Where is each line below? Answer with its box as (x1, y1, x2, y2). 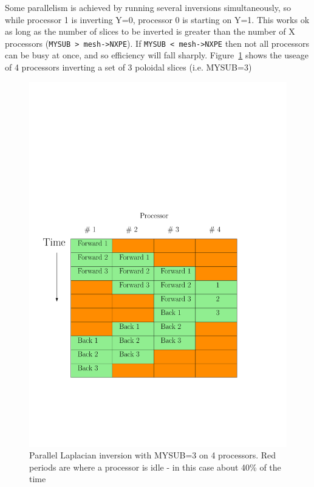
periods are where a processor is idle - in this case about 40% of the (29, 460, 281, 473)
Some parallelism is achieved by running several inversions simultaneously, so (5, 1, 291, 13)
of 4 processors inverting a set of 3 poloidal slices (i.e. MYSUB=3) (5, 61, 252, 74)
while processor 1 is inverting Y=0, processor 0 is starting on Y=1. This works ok (5, 13, 310, 26)
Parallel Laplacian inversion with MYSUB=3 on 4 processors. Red (29, 449, 276, 461)
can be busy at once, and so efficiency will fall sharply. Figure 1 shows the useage (5, 49, 309, 61)
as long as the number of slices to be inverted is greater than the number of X (5, 25, 295, 38)
